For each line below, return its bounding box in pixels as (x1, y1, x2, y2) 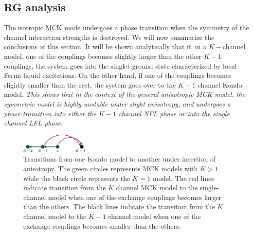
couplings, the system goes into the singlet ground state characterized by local (4, 60, 237, 71)
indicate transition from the (23, 182, 106, 193)
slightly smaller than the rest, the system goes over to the (4, 79, 176, 90)
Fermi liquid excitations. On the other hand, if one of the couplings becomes (4, 70, 232, 80)
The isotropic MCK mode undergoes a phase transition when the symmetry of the (4, 22, 249, 33)
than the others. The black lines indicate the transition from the (23, 201, 215, 212)
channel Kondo (198, 79, 242, 90)
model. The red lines (153, 173, 214, 183)
